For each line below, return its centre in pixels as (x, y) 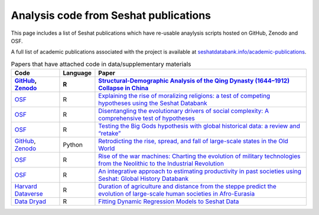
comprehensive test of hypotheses (147, 118)
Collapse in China (123, 88)
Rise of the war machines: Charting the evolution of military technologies (199, 156)
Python (73, 145)
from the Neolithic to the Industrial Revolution (161, 164)
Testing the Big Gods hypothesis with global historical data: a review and (199, 126)
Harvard (26, 187)
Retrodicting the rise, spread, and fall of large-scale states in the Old (193, 141)
